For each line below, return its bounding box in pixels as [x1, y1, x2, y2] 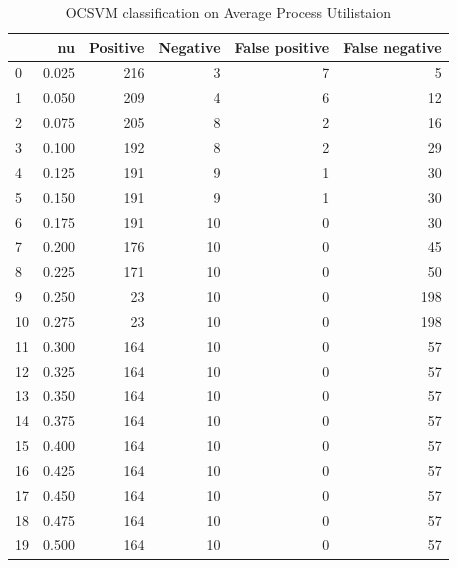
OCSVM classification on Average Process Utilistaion [65, 2, 392, 22]
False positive [234, 36, 330, 57]
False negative [343, 36, 442, 57]
